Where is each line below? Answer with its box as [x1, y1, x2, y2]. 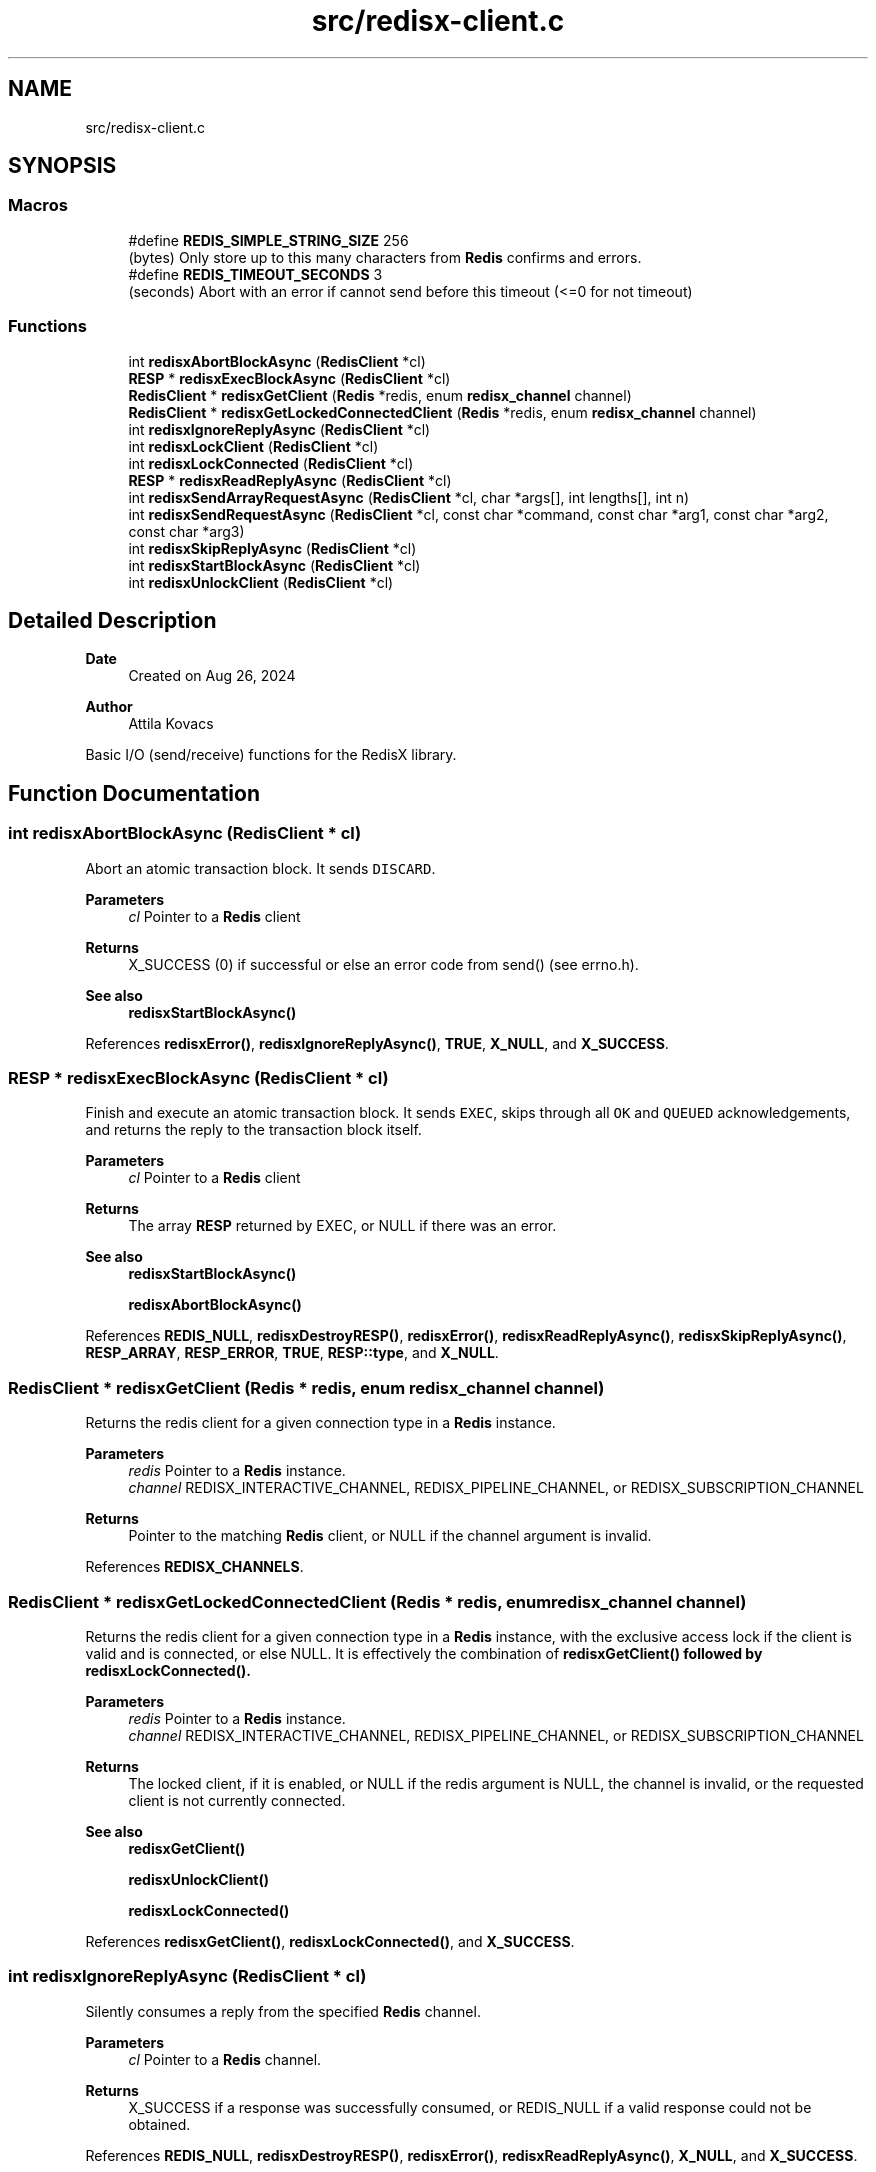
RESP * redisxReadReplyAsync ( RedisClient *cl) [128, 471, 452, 489]
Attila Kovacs [128, 715, 214, 733]
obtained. [128, 2115, 191, 2133]
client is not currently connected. [128, 1791, 346, 1809]
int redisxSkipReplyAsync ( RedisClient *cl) [128, 539, 417, 557]
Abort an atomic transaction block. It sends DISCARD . [85, 859, 436, 877]
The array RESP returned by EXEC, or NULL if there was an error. [128, 1217, 557, 1235]
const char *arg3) [128, 522, 245, 540]
